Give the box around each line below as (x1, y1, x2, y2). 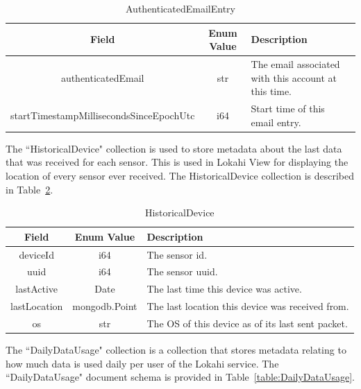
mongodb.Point (72, 299, 137, 313)
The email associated (251, 57, 340, 71)
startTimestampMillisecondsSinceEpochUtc (10, 107, 195, 122)
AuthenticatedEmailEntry (126, 1, 235, 15)
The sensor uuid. (146, 264, 218, 279)
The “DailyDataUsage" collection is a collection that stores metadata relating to (6, 343, 346, 357)
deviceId (19, 247, 54, 261)
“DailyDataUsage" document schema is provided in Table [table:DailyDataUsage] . (6, 370, 355, 384)
